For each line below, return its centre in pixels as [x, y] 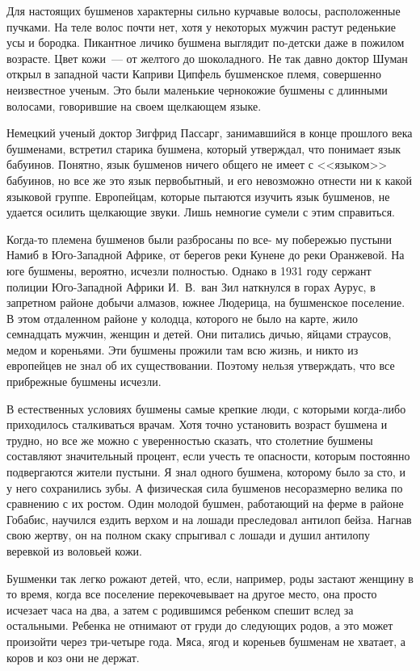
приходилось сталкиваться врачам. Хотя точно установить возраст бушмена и [197, 424]
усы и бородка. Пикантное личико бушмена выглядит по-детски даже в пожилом [206, 42]
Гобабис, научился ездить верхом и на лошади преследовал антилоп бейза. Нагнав [209, 519]
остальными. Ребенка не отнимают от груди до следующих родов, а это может [200, 625]
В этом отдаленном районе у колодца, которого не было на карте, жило [182, 318]
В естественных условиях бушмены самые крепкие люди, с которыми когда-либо [206, 408]
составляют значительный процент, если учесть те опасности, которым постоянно [208, 456]
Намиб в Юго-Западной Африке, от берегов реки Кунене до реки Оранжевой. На [206, 255]
